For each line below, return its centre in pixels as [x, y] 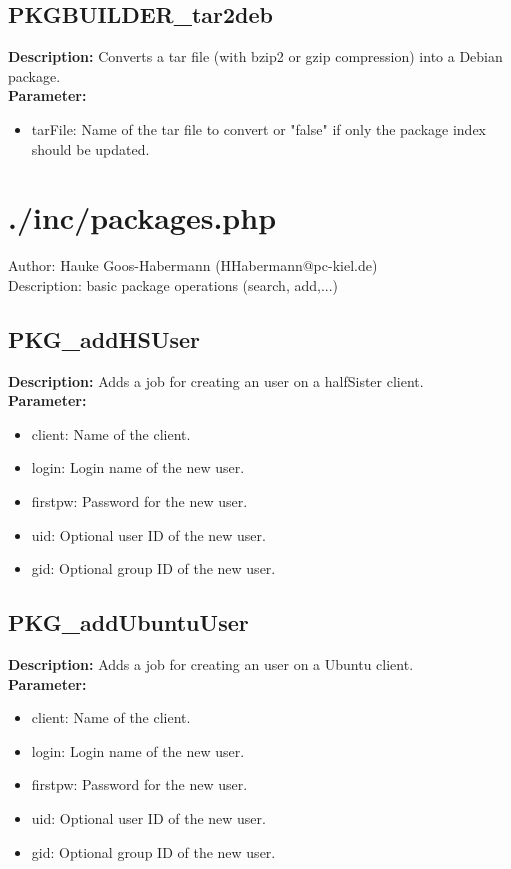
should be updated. [90, 148]
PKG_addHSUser [104, 338]
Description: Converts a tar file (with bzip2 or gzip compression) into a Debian [255, 56]
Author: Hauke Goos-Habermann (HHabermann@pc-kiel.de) [193, 265]
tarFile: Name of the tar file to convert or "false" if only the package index [259, 128]
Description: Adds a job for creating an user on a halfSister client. [216, 380]
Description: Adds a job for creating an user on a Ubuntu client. [211, 664]
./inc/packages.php [142, 217]
